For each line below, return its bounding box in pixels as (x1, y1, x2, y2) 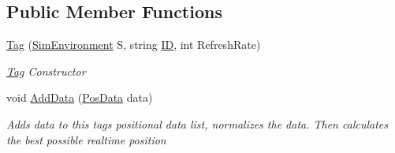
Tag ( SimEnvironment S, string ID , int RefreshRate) (6, 36, 261, 53)
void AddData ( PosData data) (6, 89, 153, 106)
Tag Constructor (6, 62, 86, 79)
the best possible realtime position (6, 131, 166, 147)
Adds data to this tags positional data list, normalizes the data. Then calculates (6, 115, 388, 132)
